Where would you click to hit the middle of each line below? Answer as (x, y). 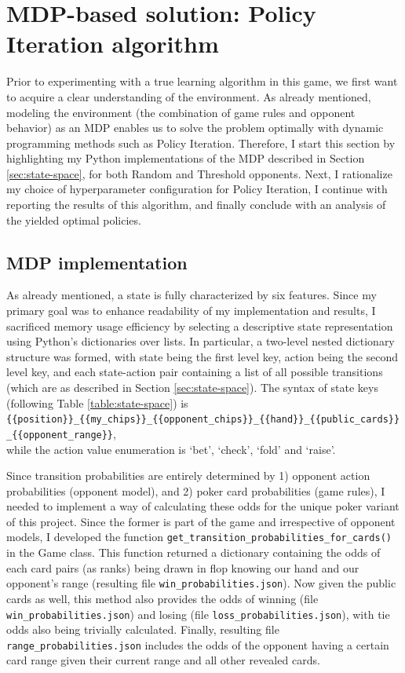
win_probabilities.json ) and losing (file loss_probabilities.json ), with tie (198, 614)
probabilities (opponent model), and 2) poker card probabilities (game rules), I (196, 490)
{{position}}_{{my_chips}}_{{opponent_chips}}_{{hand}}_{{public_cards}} (203, 420)
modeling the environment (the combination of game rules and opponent (181, 112)
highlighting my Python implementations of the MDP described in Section (186, 158)
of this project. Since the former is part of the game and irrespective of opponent (201, 521)
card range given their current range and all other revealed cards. (163, 660)
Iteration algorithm (113, 44)
